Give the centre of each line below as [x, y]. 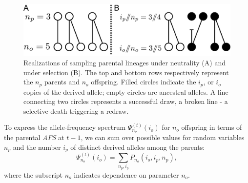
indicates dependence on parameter [126, 174]
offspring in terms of [212, 127]
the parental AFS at [34, 137]
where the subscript [33, 174]
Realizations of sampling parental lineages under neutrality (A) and [124, 62]
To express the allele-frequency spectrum [65, 127]
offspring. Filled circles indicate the [144, 82]
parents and [62, 82]
